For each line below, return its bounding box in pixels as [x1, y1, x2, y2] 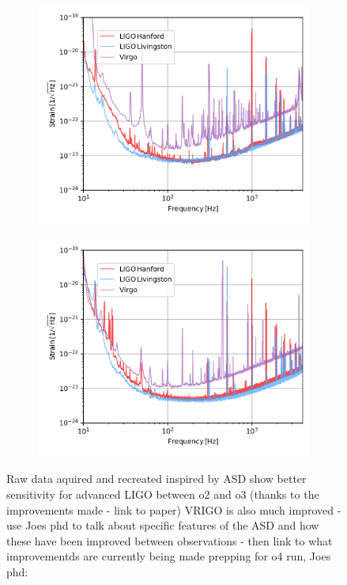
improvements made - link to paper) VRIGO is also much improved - [6, 501, 341, 518]
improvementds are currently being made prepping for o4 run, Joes [6, 548, 331, 564]
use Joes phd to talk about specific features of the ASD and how [6, 517, 319, 534]
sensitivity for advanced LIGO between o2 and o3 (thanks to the [6, 486, 319, 503]
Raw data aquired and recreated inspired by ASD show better [6, 470, 307, 487]
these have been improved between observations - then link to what [6, 532, 333, 549]
